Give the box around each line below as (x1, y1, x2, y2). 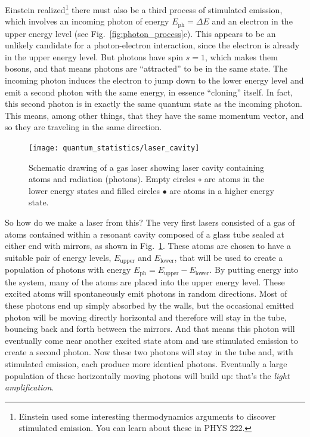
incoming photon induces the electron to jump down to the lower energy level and (5, 74, 304, 87)
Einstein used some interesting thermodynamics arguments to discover (18, 410, 276, 422)
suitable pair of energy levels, (5, 251, 111, 263)
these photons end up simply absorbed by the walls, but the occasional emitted (5, 298, 294, 311)
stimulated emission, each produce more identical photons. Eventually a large (5, 357, 287, 370)
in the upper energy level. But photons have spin (5, 50, 184, 63)
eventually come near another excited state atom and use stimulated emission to (5, 334, 298, 346)
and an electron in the (212, 15, 293, 27)
